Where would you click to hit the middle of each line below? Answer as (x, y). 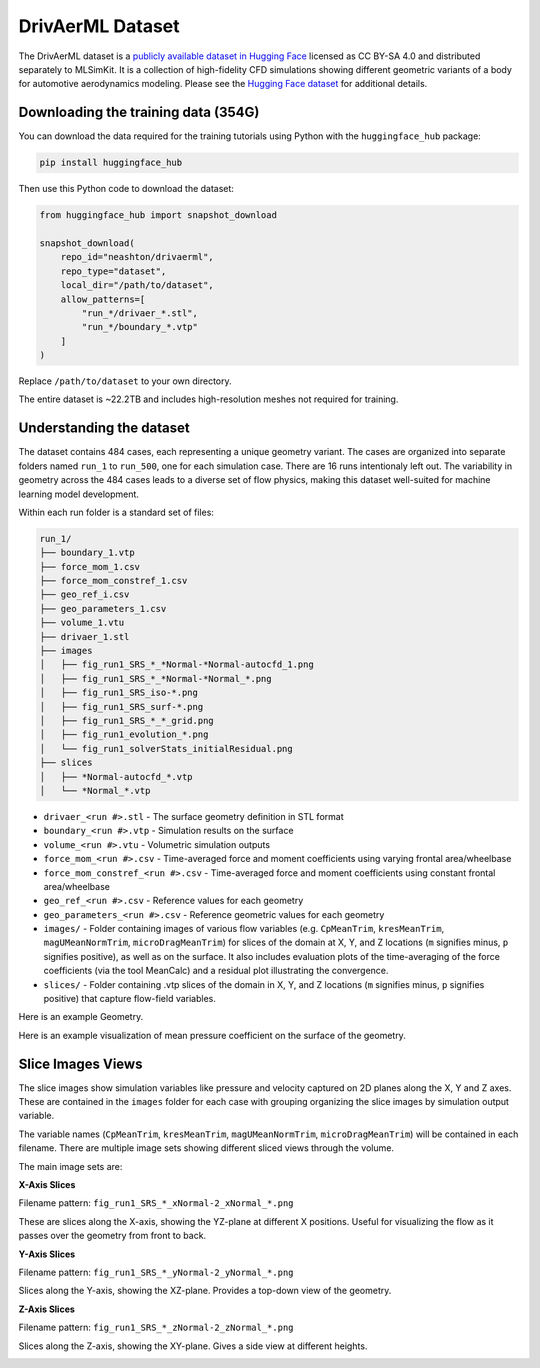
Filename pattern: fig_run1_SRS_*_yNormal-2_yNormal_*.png (156, 1272)
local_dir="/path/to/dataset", (137, 285)
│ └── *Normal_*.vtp (95, 790)
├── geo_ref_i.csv (84, 594)
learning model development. (79, 494)
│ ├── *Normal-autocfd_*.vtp (116, 776)
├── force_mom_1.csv (89, 566)
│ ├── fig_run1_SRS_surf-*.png (121, 706)
